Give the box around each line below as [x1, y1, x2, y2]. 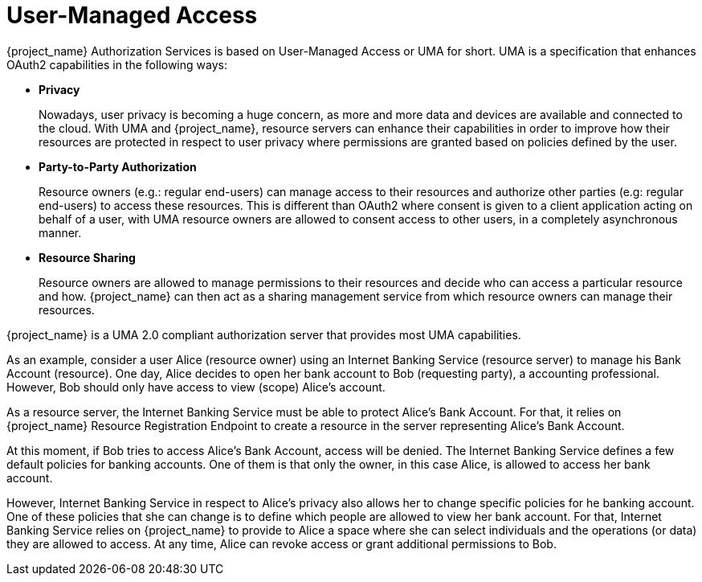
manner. [39, 225, 82, 240]
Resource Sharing [39, 250, 136, 264]
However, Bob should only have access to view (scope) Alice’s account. [6, 379, 386, 394]
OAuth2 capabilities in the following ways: [6, 57, 227, 72]
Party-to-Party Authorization [39, 159, 197, 174]
